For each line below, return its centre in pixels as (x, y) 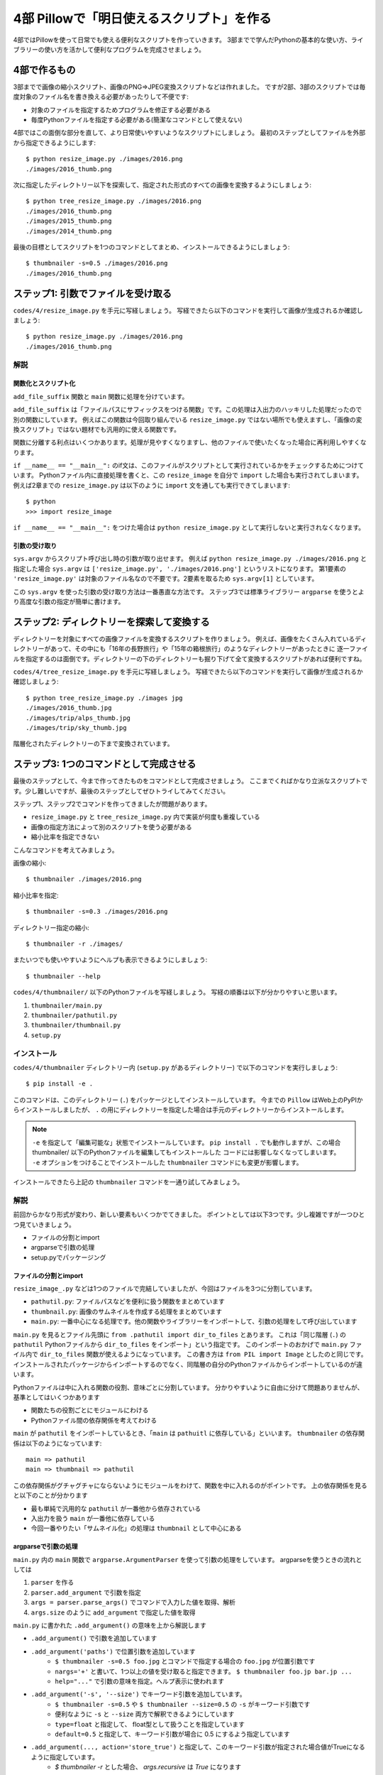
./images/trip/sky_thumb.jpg (76, 728)
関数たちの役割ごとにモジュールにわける (90, 1410)
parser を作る (52, 1583)
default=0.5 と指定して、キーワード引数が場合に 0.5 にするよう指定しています (172, 1734)
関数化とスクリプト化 (44, 383)
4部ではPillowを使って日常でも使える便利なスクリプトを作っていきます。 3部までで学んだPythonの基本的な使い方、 (182, 40)
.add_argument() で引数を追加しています (94, 1638)
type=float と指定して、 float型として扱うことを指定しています (150, 1724)
